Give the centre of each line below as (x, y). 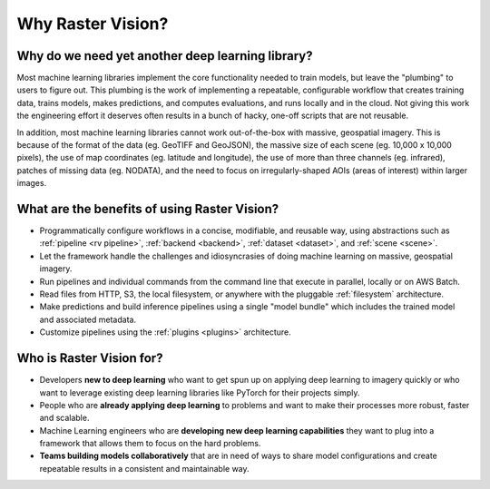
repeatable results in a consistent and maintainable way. (144, 468)
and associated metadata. (88, 319)
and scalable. (64, 418)
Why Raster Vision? (93, 24)
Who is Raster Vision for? (90, 358)
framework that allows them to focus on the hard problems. (150, 444)
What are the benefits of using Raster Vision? (148, 209)
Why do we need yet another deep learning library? (165, 56)
